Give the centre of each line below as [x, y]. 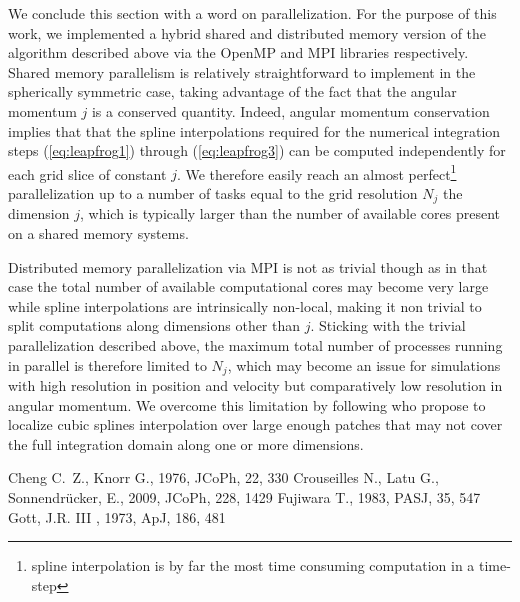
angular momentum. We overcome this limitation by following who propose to [247, 404]
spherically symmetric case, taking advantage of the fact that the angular [232, 91]
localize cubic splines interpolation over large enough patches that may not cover [255, 424]
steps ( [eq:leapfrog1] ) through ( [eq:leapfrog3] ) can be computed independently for [257, 150]
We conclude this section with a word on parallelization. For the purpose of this [252, 13]
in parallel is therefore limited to [107, 364]
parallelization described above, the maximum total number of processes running [255, 345]
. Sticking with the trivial [388, 325]
